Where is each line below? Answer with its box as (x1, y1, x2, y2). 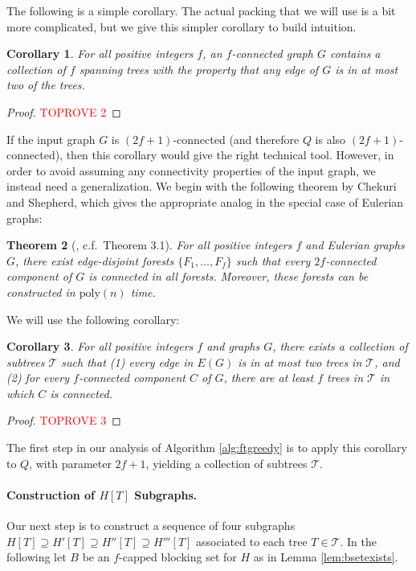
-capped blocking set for (119, 548, 237, 565)
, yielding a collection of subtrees (145, 454, 308, 471)
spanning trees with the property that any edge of (79, 60, 319, 77)
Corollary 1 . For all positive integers (6, 45, 194, 62)
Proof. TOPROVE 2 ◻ (6, 103, 121, 120)
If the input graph (6, 130, 96, 147)
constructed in (6, 283, 75, 300)
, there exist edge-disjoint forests (15, 252, 174, 269)
